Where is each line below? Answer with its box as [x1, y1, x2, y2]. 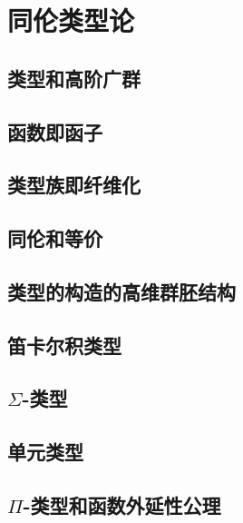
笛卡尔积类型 [7, 331, 121, 359]
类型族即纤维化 [7, 171, 141, 199]
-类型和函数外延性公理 [23, 491, 221, 519]
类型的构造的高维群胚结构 [7, 277, 236, 305]
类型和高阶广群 [7, 64, 141, 92]
